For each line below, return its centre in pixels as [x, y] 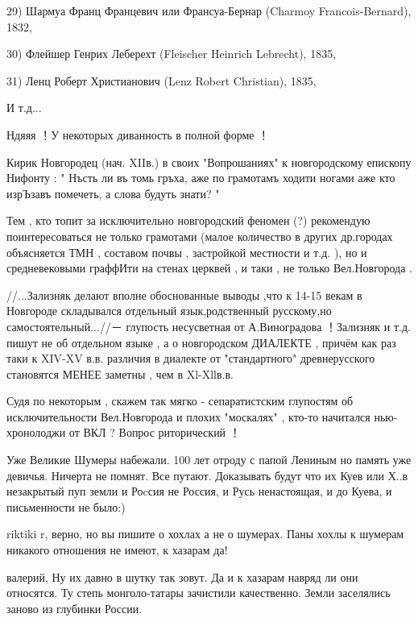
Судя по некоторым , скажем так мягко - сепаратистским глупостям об [180, 401]
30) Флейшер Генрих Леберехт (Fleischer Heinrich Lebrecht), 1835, [172, 54]
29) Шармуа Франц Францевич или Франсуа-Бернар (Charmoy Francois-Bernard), [209, 10]
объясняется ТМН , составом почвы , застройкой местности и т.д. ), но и [187, 252]
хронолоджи [36, 432]
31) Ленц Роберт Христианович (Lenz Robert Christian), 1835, [161, 80]
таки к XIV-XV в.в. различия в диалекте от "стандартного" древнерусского [191, 358]
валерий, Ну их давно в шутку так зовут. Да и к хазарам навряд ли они [182, 576]
